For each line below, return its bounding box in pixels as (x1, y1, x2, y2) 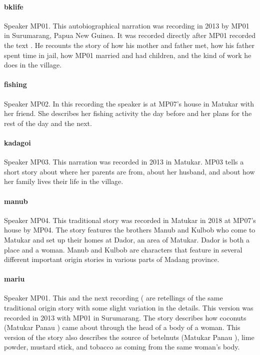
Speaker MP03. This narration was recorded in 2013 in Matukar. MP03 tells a (4, 156, 244, 167)
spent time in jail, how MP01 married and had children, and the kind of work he (4, 49, 251, 60)
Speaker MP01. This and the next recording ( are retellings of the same (4, 292, 223, 303)
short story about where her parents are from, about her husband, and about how (4, 166, 255, 176)
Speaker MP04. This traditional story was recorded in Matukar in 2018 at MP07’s (4, 214, 256, 225)
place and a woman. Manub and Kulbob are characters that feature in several (4, 244, 242, 254)
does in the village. (4, 59, 62, 70)
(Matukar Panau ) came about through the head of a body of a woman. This (4, 322, 240, 332)
